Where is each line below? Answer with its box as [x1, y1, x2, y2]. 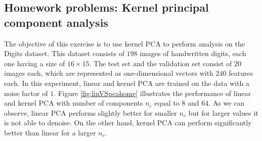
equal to [154, 98, 180, 108]
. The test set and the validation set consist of [89, 58, 232, 68]
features [229, 68, 253, 78]
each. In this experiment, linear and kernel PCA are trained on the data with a [4, 77, 250, 88]
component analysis [4, 14, 108, 30]
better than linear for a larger [4, 127, 96, 137]
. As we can [208, 98, 245, 108]
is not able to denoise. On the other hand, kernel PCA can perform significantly [4, 117, 252, 128]
